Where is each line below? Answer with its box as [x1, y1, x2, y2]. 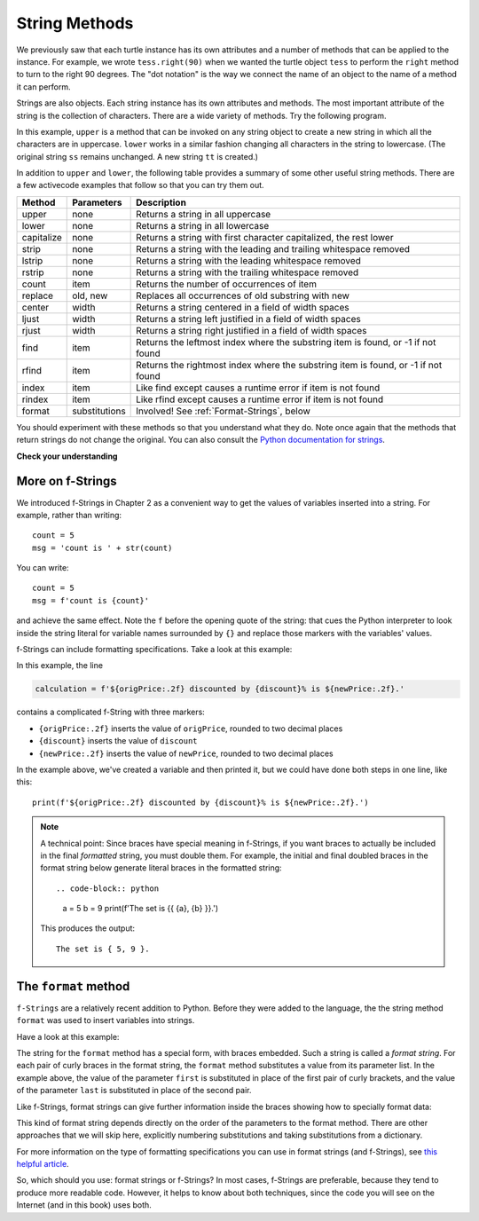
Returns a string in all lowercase [136, 219, 270, 232]
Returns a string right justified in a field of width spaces [136, 324, 367, 336]
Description [136, 196, 186, 209]
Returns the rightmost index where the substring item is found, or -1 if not [136, 358, 443, 371]
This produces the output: [40, 923, 136, 933]
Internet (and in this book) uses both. [16, 1200, 153, 1210]
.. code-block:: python [56, 883, 160, 894]
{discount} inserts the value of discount [38, 736, 199, 746]
